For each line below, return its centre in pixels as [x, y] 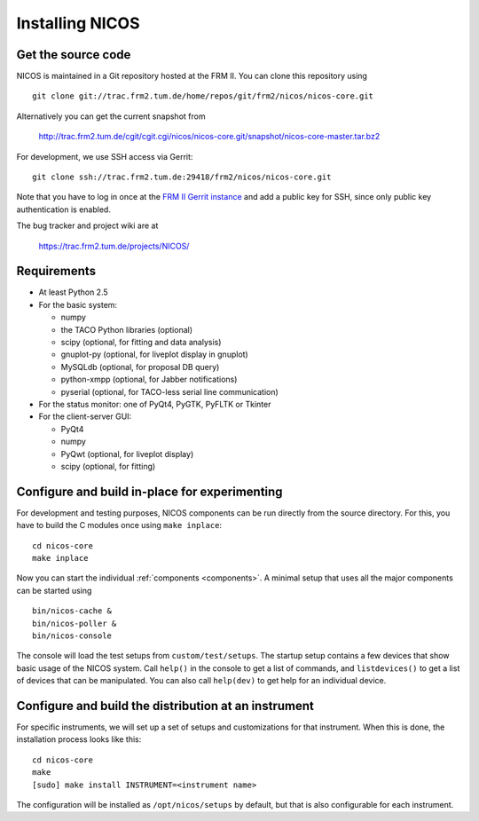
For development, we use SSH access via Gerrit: [105, 156]
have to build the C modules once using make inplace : [119, 525]
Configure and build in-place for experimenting [149, 491]
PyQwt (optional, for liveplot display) [127, 454]
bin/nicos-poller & [75, 623]
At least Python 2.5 [73, 292]
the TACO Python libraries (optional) [127, 329]
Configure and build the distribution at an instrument [165, 706]
